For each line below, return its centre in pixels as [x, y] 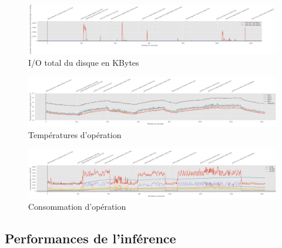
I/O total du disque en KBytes [84, 63]
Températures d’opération [75, 134]
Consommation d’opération [77, 207]
